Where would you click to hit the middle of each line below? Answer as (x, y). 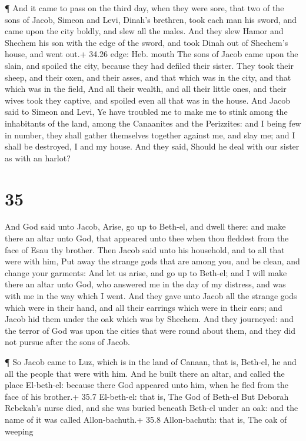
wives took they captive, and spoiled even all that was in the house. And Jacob (148, 100)
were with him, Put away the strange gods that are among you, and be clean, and (152, 261)
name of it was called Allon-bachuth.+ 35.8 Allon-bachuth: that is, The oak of (146, 419)
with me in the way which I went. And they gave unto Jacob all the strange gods (151, 296)
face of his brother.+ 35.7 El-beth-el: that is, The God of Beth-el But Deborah (147, 396)
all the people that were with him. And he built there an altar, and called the (145, 373)
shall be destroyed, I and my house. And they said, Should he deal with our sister (152, 146)
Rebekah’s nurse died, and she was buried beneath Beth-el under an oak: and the (152, 408)
